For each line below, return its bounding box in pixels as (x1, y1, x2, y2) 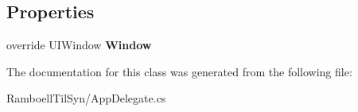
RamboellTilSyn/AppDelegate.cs (6, 90, 166, 106)
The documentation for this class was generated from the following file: (6, 63, 352, 79)
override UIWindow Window (6, 37, 152, 53)
